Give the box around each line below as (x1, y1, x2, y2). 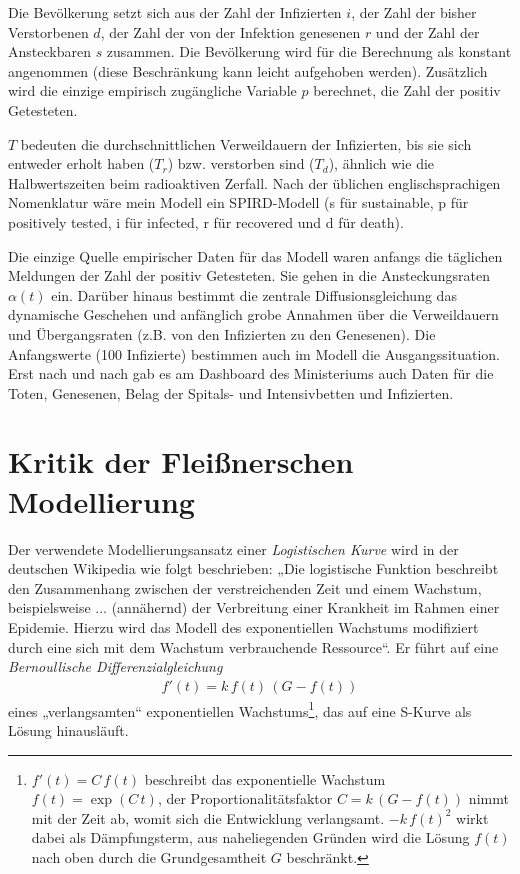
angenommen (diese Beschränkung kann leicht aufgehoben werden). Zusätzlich (8, 60, 488, 81)
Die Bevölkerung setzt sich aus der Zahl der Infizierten (8, 2, 342, 22)
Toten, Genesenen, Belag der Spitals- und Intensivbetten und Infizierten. (8, 382, 454, 403)
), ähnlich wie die (328, 153, 435, 174)
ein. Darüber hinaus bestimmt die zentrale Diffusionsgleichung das (51, 284, 457, 305)
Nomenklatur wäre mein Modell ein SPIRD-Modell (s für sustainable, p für (8, 192, 469, 213)
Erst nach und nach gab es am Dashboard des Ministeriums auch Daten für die (8, 363, 494, 384)
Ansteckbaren (8, 41, 91, 62)
